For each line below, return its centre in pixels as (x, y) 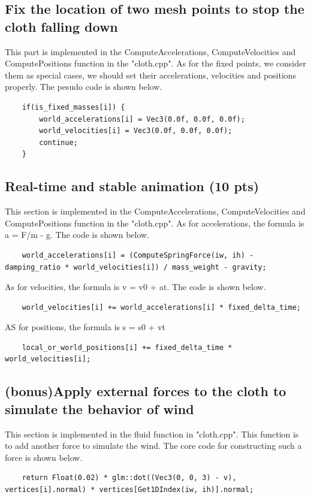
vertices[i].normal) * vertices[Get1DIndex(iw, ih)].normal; (129, 490)
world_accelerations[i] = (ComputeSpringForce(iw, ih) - (138, 255)
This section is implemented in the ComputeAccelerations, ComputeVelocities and (155, 211)
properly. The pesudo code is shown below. (84, 87)
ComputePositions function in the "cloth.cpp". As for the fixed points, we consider (155, 63)
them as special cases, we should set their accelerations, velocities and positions (151, 75)
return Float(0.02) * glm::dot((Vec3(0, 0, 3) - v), (129, 478)
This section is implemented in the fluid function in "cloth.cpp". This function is (152, 434)
